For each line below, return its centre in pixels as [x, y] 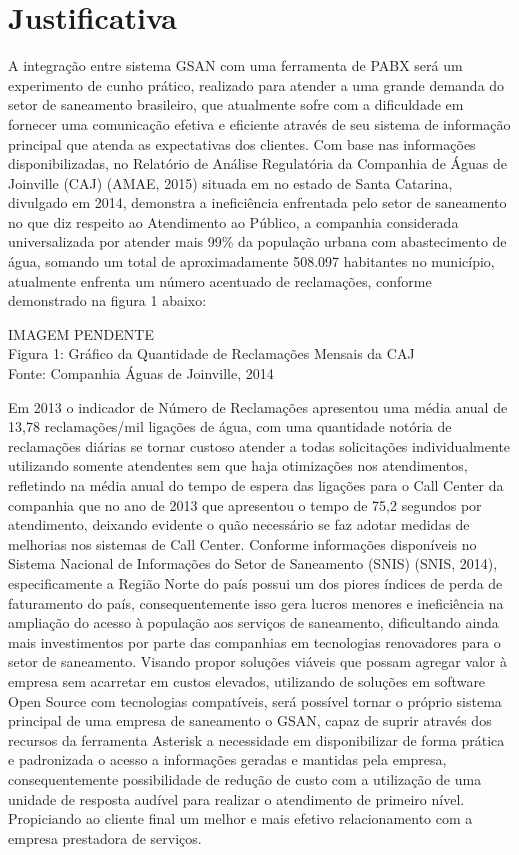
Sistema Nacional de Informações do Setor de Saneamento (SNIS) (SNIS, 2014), [253, 563]
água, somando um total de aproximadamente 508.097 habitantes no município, [251, 261]
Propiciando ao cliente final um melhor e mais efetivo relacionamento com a [240, 818]
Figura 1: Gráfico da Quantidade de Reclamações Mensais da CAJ [211, 353]
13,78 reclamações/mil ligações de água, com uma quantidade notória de [230, 426]
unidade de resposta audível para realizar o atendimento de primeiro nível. [236, 798]
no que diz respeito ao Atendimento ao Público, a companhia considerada [233, 221]
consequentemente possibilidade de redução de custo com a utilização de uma [245, 778]
